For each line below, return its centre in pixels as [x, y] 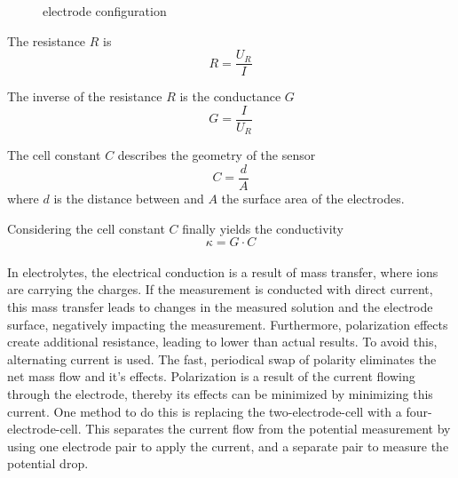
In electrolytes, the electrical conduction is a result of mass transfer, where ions [223, 271]
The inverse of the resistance [85, 96]
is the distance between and [129, 199]
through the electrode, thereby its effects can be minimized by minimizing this [220, 393]
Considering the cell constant [86, 228]
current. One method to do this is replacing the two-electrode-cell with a [205, 411]
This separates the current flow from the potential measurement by [268, 429]
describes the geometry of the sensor [217, 155]
